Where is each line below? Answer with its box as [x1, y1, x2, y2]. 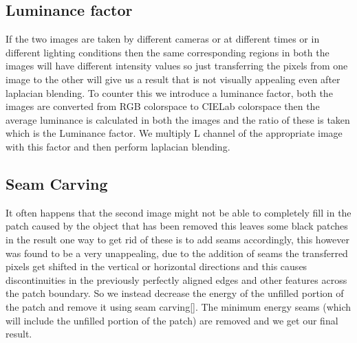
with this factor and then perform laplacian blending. [6, 139, 230, 153]
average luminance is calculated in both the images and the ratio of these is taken [6, 112, 350, 126]
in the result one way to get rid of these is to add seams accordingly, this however [6, 232, 349, 246]
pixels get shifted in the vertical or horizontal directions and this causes [6, 259, 307, 274]
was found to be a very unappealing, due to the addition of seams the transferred [6, 245, 348, 260]
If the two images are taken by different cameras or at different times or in [6, 32, 320, 46]
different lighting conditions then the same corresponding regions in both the [6, 45, 329, 59]
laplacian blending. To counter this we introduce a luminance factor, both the [6, 85, 333, 100]
